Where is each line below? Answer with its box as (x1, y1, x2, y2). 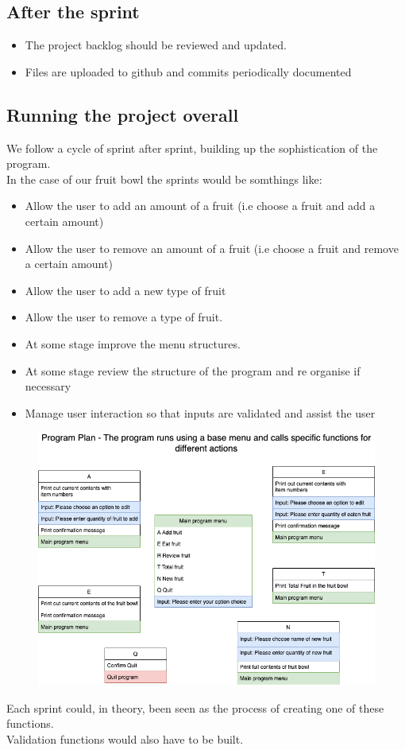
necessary (25, 378, 71, 394)
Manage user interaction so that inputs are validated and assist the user (25, 404, 376, 421)
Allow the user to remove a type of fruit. (25, 309, 223, 325)
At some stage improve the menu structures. (25, 335, 241, 352)
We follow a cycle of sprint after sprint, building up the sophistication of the (6, 139, 378, 156)
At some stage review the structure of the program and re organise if (25, 362, 361, 379)
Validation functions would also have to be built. (6, 730, 244, 747)
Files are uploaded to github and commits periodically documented (25, 63, 352, 80)
